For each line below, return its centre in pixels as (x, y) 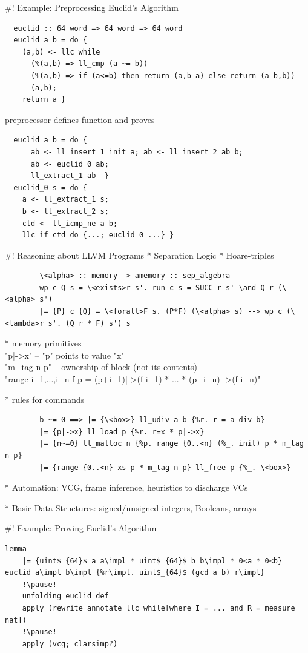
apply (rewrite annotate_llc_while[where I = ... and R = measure (159, 608)
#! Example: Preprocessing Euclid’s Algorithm (92, 7)
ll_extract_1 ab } (70, 176)
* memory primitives (43, 343)
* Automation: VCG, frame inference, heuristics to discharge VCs (126, 487)
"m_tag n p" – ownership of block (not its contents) (101, 367)
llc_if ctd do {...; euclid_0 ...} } (98, 235)
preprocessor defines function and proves (80, 119)
